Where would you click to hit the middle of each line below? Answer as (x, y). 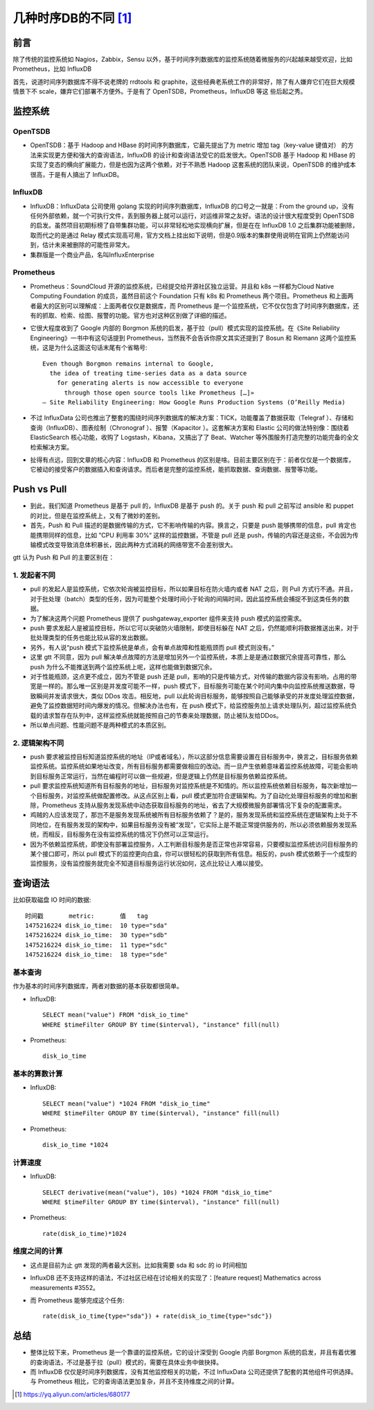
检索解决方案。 (51, 447)
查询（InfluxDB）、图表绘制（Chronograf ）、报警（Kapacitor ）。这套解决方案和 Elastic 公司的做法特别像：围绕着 (190, 427)
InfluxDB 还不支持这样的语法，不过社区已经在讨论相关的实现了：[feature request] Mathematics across (176, 1278)
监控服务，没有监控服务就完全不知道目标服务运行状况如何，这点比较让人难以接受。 (148, 863)
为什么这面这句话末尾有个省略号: (101, 347)
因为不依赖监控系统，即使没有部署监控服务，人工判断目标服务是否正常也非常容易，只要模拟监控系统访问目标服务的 (194, 844)
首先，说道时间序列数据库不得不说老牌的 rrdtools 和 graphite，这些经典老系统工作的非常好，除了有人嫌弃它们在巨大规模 (184, 81)
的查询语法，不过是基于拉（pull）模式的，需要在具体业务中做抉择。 (126, 1362)
